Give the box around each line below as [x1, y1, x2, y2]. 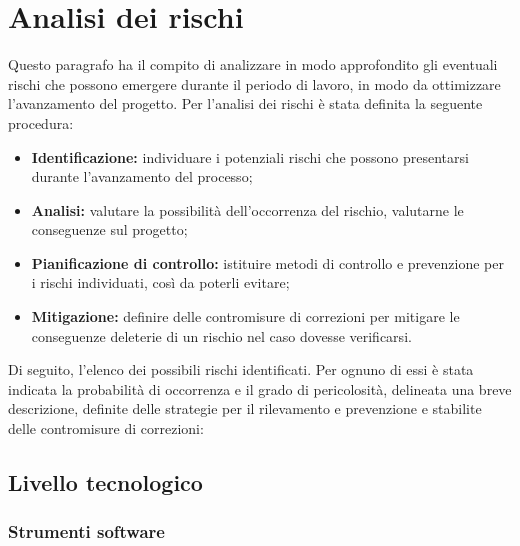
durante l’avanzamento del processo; [31, 166, 253, 187]
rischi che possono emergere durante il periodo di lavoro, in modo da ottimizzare [8, 73, 501, 94]
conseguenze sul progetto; [31, 219, 188, 240]
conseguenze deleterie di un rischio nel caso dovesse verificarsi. [31, 325, 412, 346]
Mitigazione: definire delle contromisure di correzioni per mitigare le [31, 306, 460, 327]
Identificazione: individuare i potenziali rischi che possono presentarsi [31, 146, 469, 167]
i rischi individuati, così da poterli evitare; [31, 272, 290, 293]
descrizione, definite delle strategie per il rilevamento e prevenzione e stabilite [8, 398, 482, 419]
